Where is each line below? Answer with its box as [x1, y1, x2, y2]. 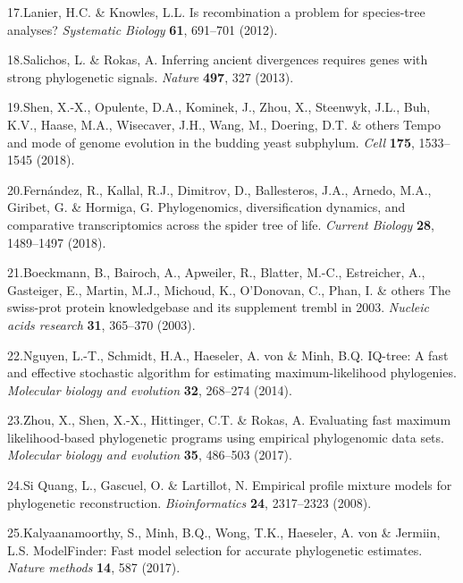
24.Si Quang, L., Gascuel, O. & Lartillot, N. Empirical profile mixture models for [7, 476, 452, 494]
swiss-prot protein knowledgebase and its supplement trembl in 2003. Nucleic [7, 298, 429, 317]
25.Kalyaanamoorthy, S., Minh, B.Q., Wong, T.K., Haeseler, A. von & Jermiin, [7, 523, 441, 542]
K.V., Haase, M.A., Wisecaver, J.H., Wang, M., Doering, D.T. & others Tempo [7, 114, 442, 133]
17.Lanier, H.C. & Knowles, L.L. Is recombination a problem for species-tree [7, 3, 425, 21]
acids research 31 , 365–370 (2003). [7, 315, 196, 334]
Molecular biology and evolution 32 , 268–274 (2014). [7, 380, 292, 399]
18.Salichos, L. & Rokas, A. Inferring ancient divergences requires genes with [7, 50, 428, 69]
